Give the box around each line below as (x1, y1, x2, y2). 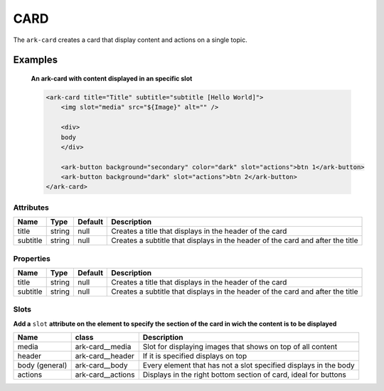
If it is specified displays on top (142, 351, 247, 361)
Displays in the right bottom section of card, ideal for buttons (142, 370, 346, 380)
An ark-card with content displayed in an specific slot (31, 74, 193, 82)
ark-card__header (75, 351, 134, 361)
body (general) (17, 360, 68, 370)
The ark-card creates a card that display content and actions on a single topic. (13, 36, 248, 44)
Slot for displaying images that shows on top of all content (142, 342, 338, 352)
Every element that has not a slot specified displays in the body (142, 360, 355, 370)
